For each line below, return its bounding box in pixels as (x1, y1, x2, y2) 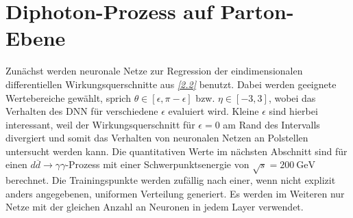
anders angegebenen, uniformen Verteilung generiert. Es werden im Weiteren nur (5, 186, 345, 200)
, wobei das (268, 90, 316, 105)
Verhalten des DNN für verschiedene (5, 104, 158, 118)
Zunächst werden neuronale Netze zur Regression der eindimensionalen (5, 64, 303, 78)
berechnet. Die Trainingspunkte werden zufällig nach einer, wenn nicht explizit (5, 173, 336, 187)
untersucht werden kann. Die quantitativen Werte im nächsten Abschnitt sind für (5, 144, 348, 158)
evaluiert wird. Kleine (168, 104, 259, 118)
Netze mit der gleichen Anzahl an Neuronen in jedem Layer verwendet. (5, 200, 304, 214)
